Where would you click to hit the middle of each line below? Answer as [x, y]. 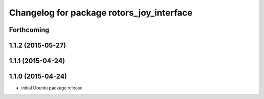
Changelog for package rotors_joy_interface [101, 13]
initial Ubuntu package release [52, 88]
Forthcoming [29, 30]
